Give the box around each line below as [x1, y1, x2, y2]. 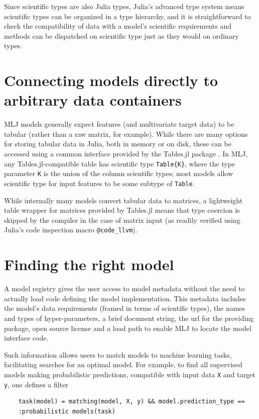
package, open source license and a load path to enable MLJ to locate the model [4, 322, 251, 333]
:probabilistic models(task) [18, 407, 115, 415]
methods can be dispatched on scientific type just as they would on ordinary [4, 30, 239, 41]
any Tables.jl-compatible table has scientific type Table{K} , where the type [4, 158, 235, 169]
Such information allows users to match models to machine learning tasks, [4, 349, 232, 360]
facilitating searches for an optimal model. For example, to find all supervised [4, 359, 242, 370]
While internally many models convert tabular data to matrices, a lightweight [4, 195, 243, 205]
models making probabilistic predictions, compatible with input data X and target [4, 369, 255, 379]
